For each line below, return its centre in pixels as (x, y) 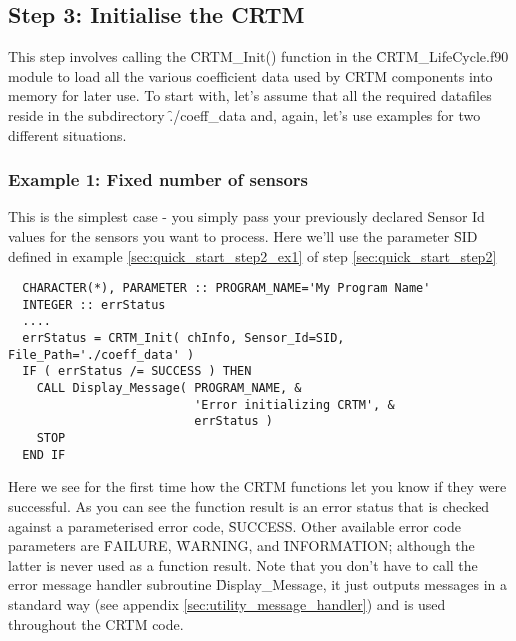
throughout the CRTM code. (96, 623)
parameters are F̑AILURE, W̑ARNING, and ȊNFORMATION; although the (241, 545)
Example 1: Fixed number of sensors (158, 179)
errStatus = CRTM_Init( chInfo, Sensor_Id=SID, (183, 338)
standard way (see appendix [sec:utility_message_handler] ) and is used (227, 603)
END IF (44, 454)
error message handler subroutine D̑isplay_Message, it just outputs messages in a (257, 584)
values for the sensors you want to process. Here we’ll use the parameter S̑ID (243, 235)
